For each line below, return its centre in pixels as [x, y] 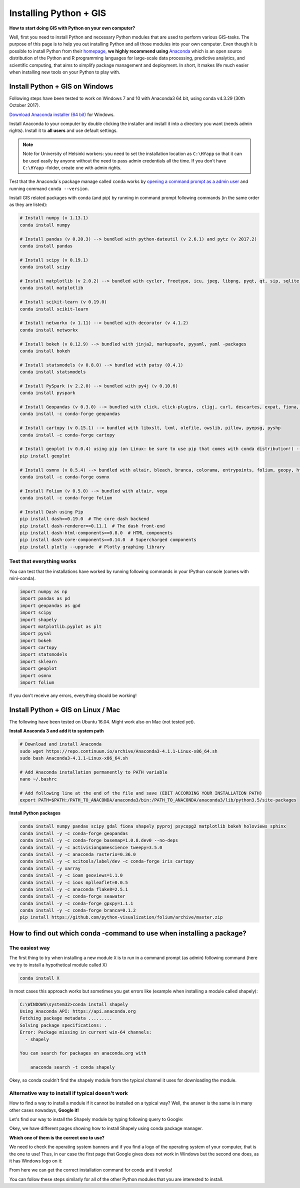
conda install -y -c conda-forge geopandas [74, 833]
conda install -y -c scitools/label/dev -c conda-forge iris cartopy [107, 861]
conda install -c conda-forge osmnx [65, 477]
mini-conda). [22, 578]
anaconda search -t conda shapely [72, 1067]
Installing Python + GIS [58, 13]
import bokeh [36, 640]
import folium [37, 683]
